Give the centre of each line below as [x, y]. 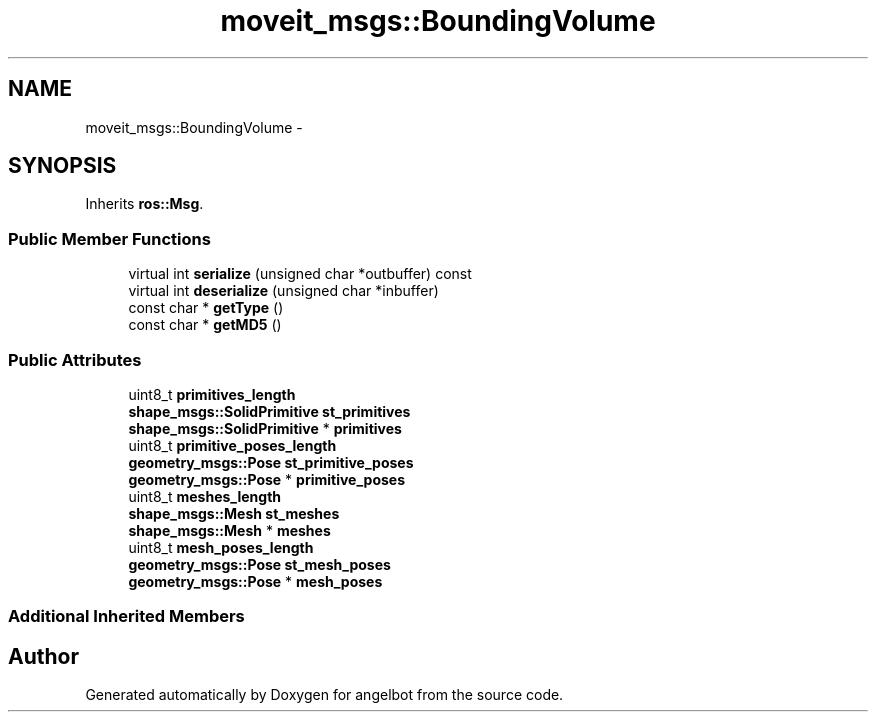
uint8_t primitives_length [212, 394]
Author [43, 656]
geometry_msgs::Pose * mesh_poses [255, 581]
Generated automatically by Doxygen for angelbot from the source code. [324, 695]
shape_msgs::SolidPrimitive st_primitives [269, 411]
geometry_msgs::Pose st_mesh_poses [259, 564]
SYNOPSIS [62, 166]
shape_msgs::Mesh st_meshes [234, 513]
